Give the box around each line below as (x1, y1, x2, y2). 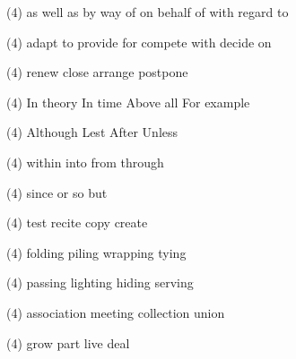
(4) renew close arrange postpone (6, 63, 188, 81)
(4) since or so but (6, 183, 108, 201)
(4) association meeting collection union (6, 303, 225, 321)
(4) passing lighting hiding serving (6, 273, 194, 292)
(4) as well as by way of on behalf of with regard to (6, 3, 289, 21)
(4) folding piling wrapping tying (6, 243, 187, 261)
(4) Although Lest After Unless (6, 123, 178, 141)
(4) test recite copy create (6, 213, 148, 232)
